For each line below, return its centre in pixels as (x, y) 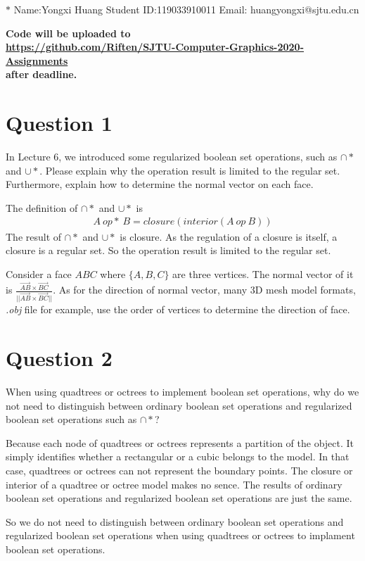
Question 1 (59, 123)
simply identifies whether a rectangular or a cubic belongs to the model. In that (178, 456)
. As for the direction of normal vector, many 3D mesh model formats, (204, 290)
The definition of (42, 207)
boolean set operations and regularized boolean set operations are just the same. (179, 498)
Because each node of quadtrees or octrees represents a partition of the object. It (180, 442)
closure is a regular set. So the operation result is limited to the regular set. (168, 250)
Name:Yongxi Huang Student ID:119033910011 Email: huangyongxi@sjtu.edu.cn (186, 9)
